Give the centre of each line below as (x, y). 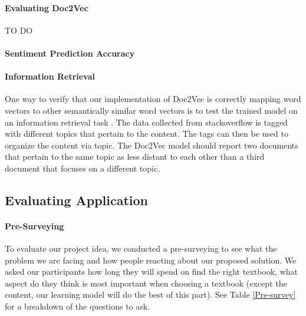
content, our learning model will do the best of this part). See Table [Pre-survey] (150, 294)
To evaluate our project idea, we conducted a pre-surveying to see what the (141, 248)
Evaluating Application (77, 200)
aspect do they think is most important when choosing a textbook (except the (146, 283)
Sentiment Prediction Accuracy (70, 53)
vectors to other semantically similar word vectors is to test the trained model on (151, 110)
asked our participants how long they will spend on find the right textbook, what (152, 271)
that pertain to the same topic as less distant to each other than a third (135, 157)
